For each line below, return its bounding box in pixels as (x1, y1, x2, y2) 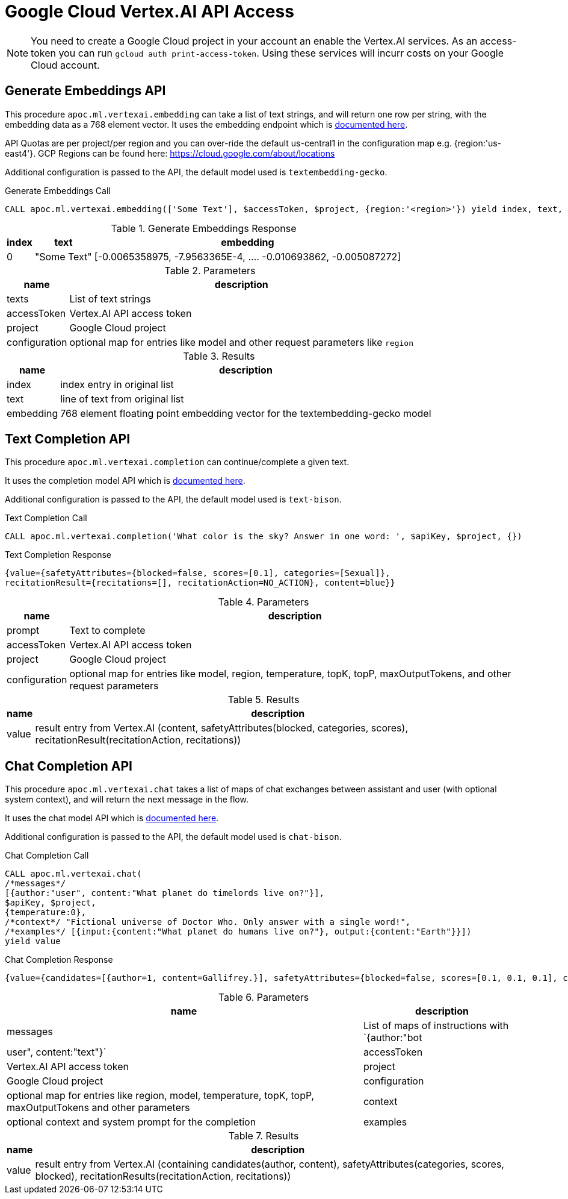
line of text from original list (60, 392, 184, 405)
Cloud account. (31, 58, 100, 71)
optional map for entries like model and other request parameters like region (69, 336, 414, 348)
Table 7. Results (228, 1130, 299, 1142)
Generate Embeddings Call (5, 185, 111, 196)
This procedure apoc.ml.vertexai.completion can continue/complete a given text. (5, 457, 350, 468)
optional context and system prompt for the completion (7, 1116, 256, 1129)
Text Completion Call (5, 513, 87, 524)
